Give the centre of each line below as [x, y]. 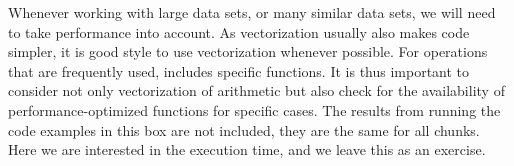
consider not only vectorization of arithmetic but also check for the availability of [256, 90]
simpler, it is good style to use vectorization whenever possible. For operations [248, 51]
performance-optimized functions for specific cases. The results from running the [254, 109]
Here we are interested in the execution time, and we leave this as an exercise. [247, 149]
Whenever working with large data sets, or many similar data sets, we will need [252, 12]
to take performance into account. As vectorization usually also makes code [239, 31]
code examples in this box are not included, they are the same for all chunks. [244, 129]
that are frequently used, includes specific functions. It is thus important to [239, 70]
